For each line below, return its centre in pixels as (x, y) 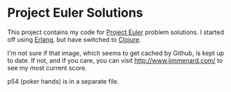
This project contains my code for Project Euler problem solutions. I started (116, 32)
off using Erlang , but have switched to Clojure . (74, 39)
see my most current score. (47, 68)
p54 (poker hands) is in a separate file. (63, 81)
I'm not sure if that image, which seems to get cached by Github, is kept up (116, 53)
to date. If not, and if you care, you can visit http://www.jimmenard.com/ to (115, 60)
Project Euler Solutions (75, 13)
